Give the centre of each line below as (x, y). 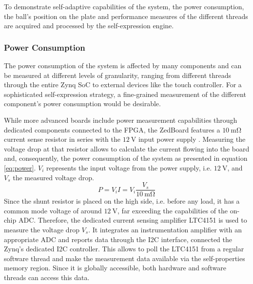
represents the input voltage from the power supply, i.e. (129, 167)
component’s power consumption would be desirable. (82, 104)
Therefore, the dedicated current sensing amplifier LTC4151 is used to (142, 220)
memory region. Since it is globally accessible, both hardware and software (115, 268)
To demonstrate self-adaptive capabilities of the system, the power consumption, (124, 6)
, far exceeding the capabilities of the (173, 210)
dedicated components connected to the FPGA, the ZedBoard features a (112, 129)
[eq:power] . (20, 167)
